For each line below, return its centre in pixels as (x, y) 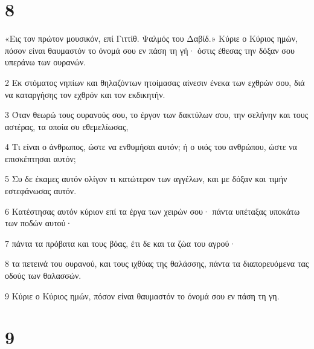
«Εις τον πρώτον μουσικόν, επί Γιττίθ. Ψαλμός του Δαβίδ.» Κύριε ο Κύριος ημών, (151, 38)
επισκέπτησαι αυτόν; (40, 158)
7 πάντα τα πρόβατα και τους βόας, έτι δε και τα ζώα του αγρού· (120, 243)
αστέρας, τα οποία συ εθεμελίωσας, (67, 126)
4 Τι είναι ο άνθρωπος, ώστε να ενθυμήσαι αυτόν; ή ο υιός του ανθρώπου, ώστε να (151, 147)
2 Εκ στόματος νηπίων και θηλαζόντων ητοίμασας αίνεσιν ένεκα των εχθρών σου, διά (155, 82)
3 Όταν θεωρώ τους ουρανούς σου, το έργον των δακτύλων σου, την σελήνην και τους (157, 115)
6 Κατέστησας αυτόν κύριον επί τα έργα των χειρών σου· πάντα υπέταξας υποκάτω (152, 211)
